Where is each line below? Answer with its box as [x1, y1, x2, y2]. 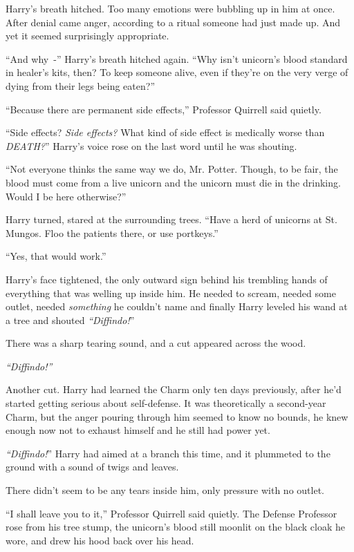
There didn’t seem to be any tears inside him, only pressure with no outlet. [6, 483, 324, 497]
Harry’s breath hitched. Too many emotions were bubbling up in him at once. [6, 1, 335, 15]
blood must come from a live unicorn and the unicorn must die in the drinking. [6, 175, 341, 189]
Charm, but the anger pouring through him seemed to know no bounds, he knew [6, 409, 348, 423]
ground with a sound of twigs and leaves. [6, 459, 179, 474]
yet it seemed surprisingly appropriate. [6, 28, 169, 43]
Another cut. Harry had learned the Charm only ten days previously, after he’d [6, 382, 342, 397]
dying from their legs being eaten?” [6, 78, 155, 93]
